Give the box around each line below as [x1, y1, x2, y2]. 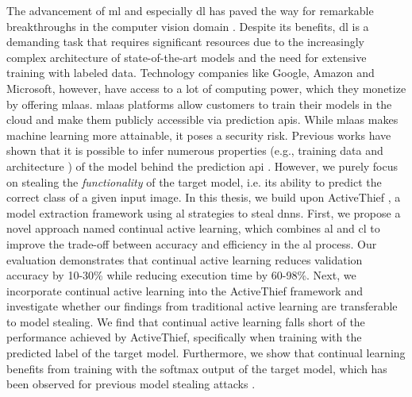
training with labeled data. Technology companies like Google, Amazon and [6, 64, 375, 81]
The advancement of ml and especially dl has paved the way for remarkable [6, 2, 374, 18]
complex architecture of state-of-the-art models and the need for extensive [6, 48, 367, 65]
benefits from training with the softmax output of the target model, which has [6, 360, 387, 376]
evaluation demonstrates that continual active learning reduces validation [6, 251, 363, 268]
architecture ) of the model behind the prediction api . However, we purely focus [6, 157, 399, 174]
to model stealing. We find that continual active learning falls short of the [6, 313, 365, 330]
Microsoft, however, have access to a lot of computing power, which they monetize [6, 79, 406, 96]
